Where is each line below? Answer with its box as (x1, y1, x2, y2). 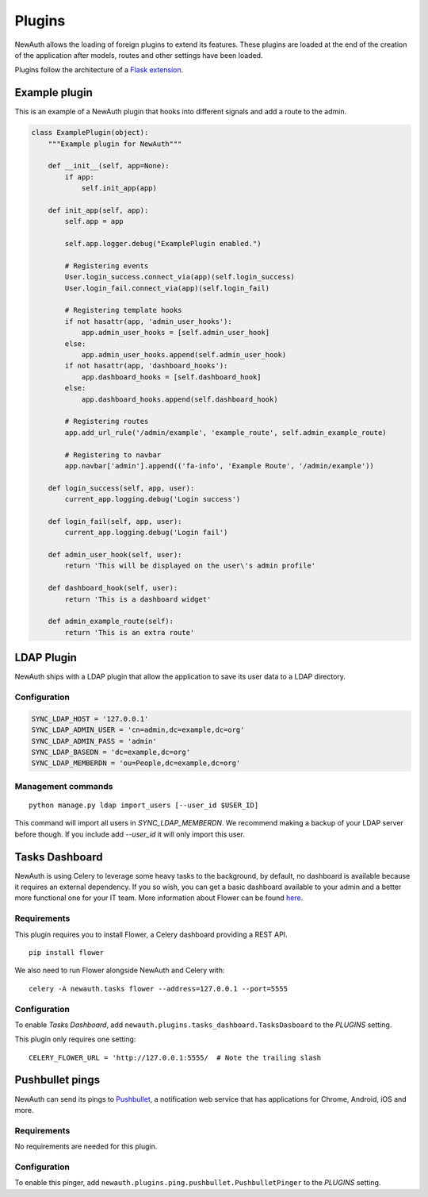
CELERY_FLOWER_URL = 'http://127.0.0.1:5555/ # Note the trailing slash (29, 1053, 322, 1062)
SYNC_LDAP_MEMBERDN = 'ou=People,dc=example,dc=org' (31, 759, 241, 768)
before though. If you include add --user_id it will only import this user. (14, 829, 245, 839)
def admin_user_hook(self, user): (48, 550, 182, 560)
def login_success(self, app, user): (48, 483, 195, 492)
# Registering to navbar (64, 450, 162, 460)
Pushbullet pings (14, 1073, 101, 1087)
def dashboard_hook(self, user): (48, 583, 178, 593)
